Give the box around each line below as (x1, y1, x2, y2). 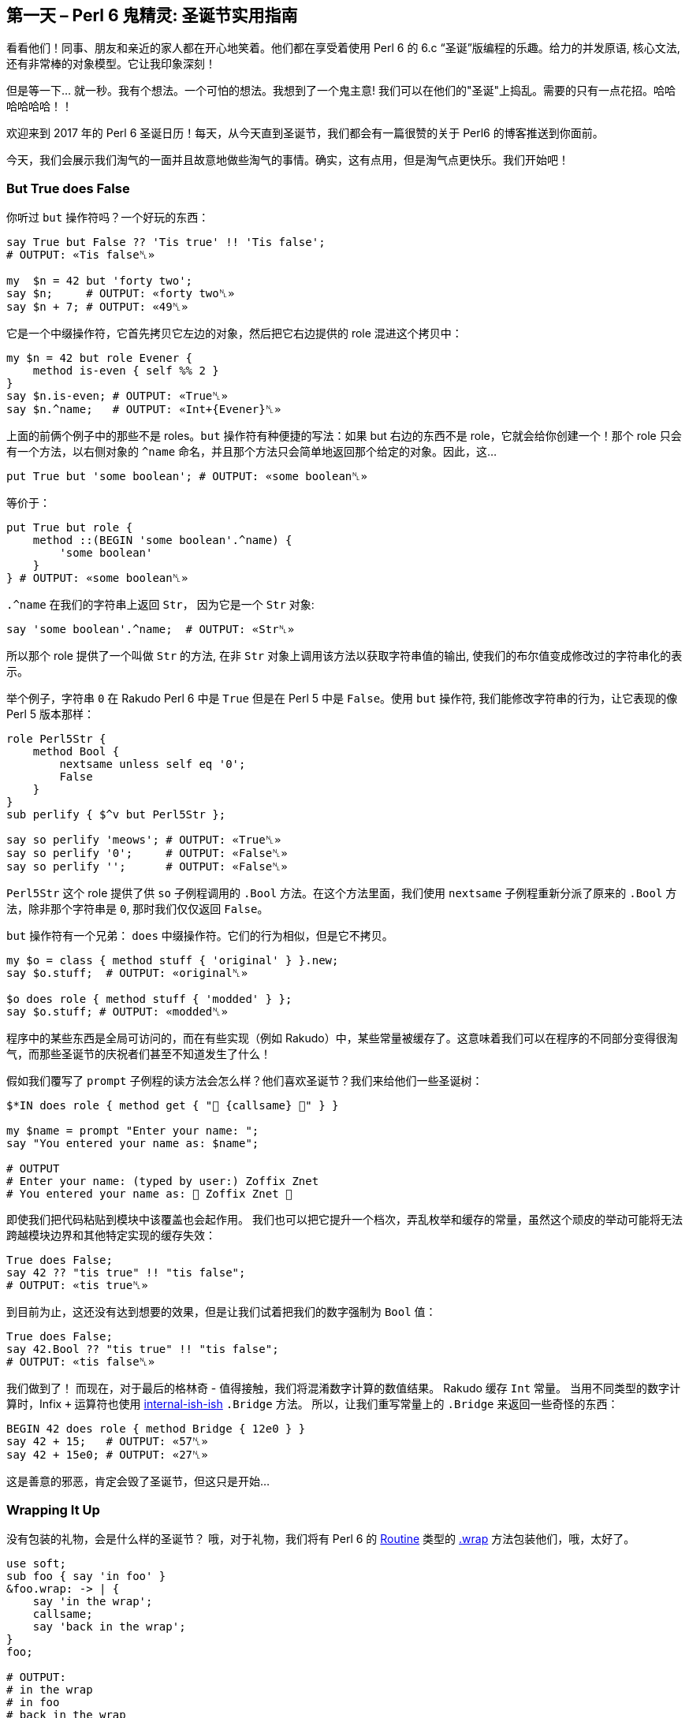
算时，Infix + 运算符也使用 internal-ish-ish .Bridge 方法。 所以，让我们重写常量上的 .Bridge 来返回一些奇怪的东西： (6, 1397, 619, 1411)
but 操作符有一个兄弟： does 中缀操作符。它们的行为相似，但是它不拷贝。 (6, 929, 393, 943)
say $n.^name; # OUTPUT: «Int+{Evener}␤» (6, 403, 281, 416)
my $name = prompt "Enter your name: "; (6, 1124, 259, 1138)
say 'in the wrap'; (32, 1594, 153, 1608)
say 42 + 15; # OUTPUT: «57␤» (6, 1435, 208, 1448)
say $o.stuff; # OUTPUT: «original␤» (6, 967, 248, 980)
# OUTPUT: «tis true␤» (6, 1279, 148, 1292)
